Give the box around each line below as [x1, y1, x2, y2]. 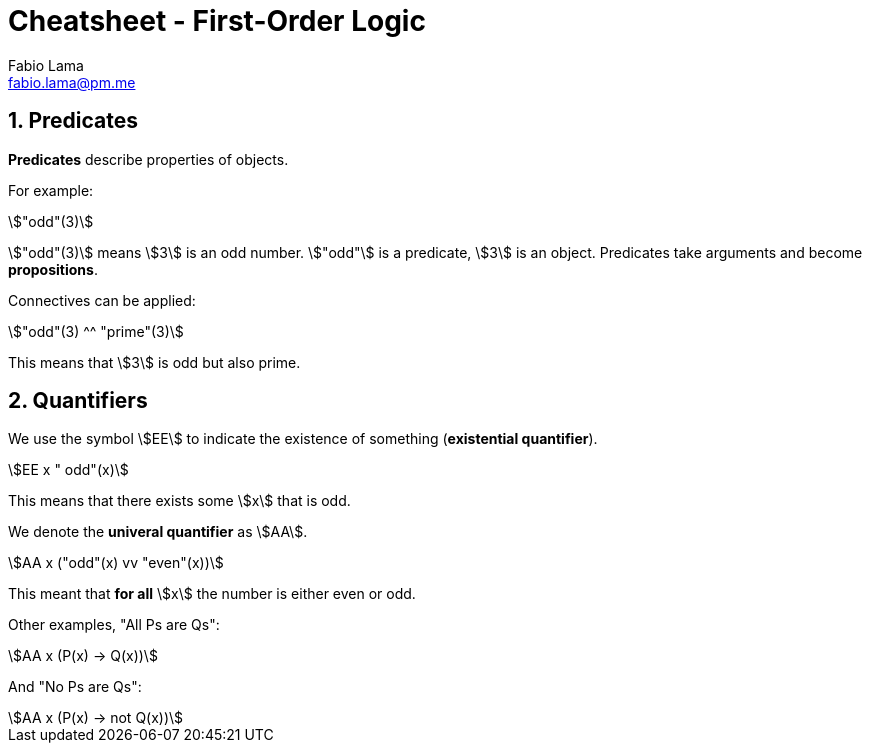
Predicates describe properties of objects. [8, 150, 289, 168]
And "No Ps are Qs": [8, 678, 142, 696]
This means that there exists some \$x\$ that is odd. [8, 492, 351, 510]
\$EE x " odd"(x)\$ [8, 461, 129, 479]
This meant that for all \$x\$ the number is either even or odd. [8, 585, 416, 603]
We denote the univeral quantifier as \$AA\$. [8, 523, 308, 541]
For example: [8, 181, 94, 199]
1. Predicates [8, 108, 138, 134]
